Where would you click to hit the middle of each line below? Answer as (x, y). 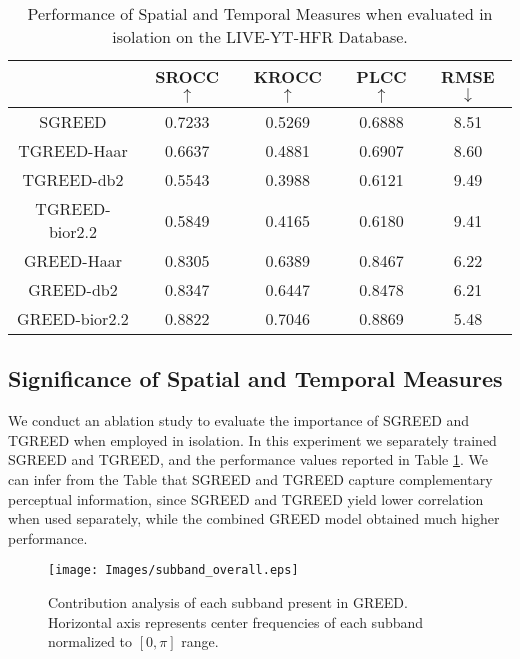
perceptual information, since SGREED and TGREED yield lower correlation (246, 498)
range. (200, 641)
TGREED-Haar (73, 150)
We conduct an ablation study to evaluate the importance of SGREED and (239, 420)
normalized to (90, 641)
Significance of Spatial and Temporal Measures (255, 378)
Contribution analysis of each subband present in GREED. (228, 602)
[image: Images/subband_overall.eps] (173, 570)
